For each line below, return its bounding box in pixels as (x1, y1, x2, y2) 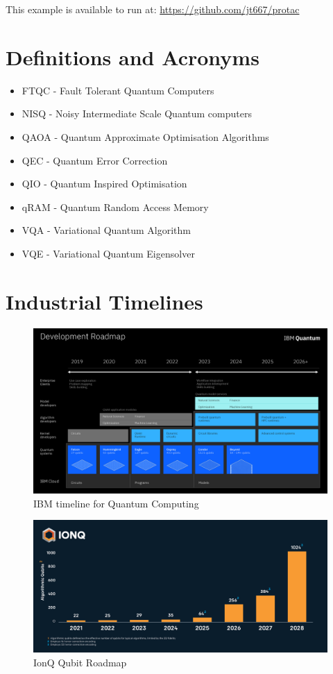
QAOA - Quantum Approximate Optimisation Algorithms (22, 129, 269, 144)
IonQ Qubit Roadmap (33, 655, 127, 669)
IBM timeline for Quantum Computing (33, 496, 199, 510)
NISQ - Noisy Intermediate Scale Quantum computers (22, 106, 252, 121)
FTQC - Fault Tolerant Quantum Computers (22, 83, 214, 97)
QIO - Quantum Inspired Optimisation (22, 176, 187, 191)
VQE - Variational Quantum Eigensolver (22, 246, 195, 260)
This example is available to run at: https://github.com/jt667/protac (6, 2, 300, 16)
